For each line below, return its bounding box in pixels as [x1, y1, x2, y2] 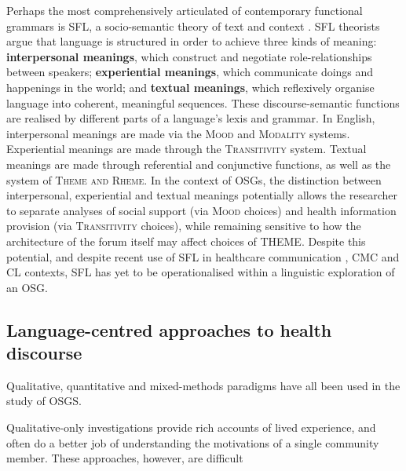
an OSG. [6, 279, 49, 295]
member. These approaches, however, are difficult [6, 450, 243, 466]
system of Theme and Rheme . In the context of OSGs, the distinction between [6, 171, 382, 188]
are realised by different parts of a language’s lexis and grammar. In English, [6, 110, 375, 126]
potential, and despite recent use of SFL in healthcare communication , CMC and [6, 248, 400, 265]
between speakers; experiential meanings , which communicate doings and [6, 64, 374, 80]
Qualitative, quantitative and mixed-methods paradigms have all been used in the [6, 377, 401, 393]
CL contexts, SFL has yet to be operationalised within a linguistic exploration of [6, 264, 395, 280]
